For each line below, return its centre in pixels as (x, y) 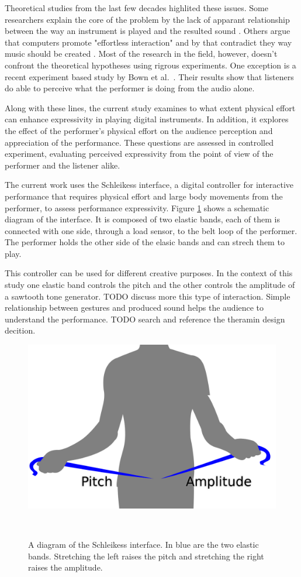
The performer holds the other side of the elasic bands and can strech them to (145, 242)
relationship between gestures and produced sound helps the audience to (134, 308)
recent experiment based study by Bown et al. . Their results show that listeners (149, 76)
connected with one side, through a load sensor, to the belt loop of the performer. (151, 230)
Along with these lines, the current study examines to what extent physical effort (150, 107)
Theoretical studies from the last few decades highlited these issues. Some (136, 8)
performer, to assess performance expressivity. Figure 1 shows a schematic (137, 207)
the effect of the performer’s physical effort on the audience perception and (139, 130)
